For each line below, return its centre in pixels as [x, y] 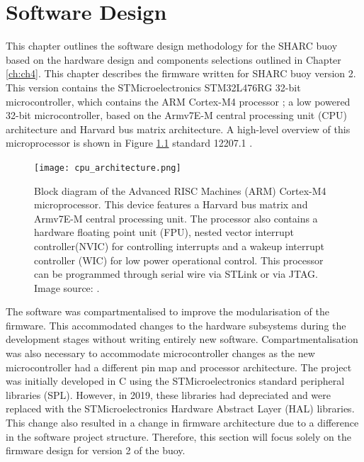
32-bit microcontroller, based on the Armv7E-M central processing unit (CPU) [176, 115]
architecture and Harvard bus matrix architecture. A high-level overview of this [178, 129]
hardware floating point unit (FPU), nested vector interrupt [164, 232]
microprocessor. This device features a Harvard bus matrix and [171, 204]
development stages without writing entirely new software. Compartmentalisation [182, 339]
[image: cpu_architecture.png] [108, 168]
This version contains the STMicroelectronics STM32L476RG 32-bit [153, 87]
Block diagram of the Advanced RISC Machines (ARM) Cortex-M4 [180, 190]
